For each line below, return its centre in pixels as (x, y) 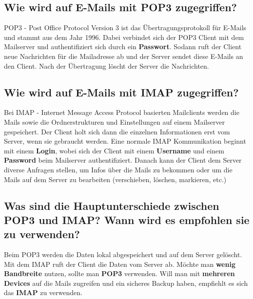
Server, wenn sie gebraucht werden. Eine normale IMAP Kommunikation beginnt (125, 141)
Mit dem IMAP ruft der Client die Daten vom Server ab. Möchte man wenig (120, 264)
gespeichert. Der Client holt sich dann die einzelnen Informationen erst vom (117, 131)
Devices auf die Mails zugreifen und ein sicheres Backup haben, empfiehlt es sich (126, 283)
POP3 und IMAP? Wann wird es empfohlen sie (127, 219)
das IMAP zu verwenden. (43, 292)
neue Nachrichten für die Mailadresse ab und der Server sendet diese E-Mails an (124, 56)
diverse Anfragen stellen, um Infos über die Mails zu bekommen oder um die (118, 169)
